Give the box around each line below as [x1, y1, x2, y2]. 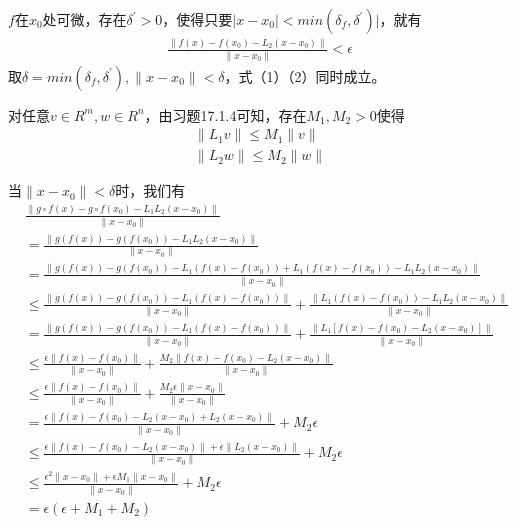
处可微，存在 [42, 9, 127, 29]
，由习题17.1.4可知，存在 [144, 104, 307, 125]
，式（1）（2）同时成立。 [224, 65, 386, 86]
